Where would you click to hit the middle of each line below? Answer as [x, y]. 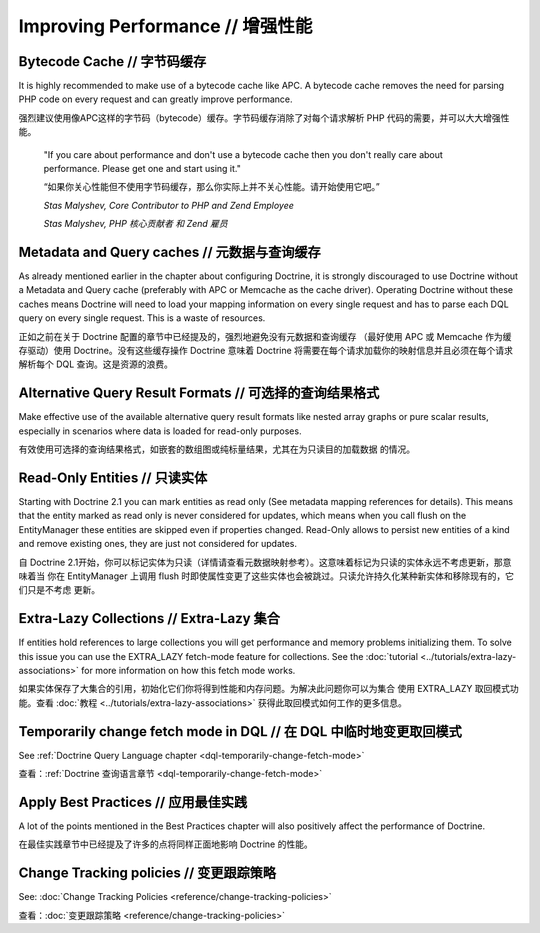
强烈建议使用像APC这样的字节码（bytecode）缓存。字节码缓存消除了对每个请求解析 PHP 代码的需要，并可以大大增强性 [264, 117]
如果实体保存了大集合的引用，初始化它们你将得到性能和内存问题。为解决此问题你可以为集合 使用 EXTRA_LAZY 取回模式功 [268, 689]
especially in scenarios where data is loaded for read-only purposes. [160, 431]
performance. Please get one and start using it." [142, 169]
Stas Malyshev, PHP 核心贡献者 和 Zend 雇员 [136, 224]
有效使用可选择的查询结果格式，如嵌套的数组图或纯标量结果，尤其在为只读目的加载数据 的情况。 [216, 449]
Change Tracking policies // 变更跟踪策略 [147, 873]
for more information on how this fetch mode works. [188, 671]
